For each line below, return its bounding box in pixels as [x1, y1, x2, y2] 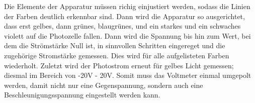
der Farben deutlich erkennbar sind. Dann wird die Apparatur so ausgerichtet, [4, 11, 245, 21]
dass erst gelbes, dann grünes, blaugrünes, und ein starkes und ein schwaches [4, 21, 241, 31]
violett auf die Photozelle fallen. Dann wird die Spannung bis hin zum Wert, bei [4, 30, 251, 41]
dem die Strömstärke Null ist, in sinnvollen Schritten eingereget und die [4, 40, 225, 51]
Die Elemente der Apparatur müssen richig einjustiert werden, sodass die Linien [4, 1, 250, 11]
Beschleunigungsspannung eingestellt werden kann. [4, 89, 160, 100]
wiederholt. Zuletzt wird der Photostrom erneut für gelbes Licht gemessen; [4, 60, 234, 70]
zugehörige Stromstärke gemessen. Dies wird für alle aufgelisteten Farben [4, 50, 229, 60]
